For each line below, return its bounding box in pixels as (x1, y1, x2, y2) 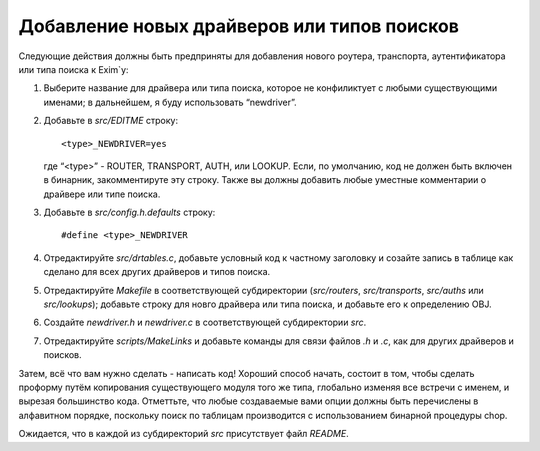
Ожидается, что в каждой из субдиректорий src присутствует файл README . (18, 428, 349, 440)
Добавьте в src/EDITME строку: (43, 115, 179, 127)
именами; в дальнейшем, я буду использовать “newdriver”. (43, 96, 297, 108)
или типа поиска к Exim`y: (18, 63, 129, 75)
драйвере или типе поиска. (43, 188, 161, 200)
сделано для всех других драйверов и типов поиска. (43, 266, 271, 278)
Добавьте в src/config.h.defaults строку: (43, 206, 216, 219)
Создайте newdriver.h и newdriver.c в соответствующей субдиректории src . (43, 316, 367, 329)
